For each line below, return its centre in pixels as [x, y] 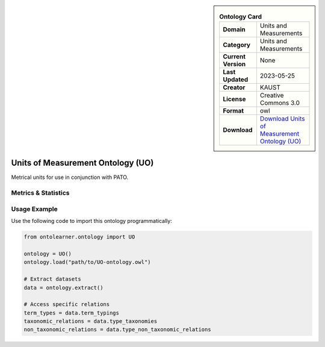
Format [233, 111]
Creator [234, 87]
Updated [236, 80]
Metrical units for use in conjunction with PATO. [70, 177]
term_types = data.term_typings [72, 313]
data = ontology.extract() [63, 287]
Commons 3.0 [280, 103]
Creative [272, 95]
